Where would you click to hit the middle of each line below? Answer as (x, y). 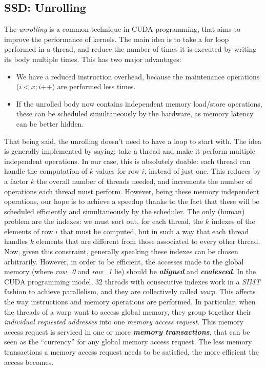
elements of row (29, 231)
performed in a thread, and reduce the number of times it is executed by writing (130, 49)
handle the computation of (46, 171)
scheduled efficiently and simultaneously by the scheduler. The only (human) (125, 211)
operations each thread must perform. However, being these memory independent (132, 191)
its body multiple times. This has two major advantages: (93, 59)
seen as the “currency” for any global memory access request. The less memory (128, 342)
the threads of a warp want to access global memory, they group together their (128, 311)
